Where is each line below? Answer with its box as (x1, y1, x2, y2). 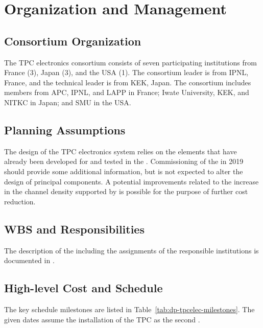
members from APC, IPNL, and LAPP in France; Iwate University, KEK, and (4, 87, 249, 98)
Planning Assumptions (4, 122, 126, 137)
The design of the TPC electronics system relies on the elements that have (4, 146, 237, 156)
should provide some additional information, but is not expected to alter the (4, 166, 243, 176)
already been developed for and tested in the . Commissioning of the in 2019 (4, 156, 244, 167)
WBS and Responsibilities (4, 221, 145, 237)
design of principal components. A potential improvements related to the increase (4, 176, 259, 186)
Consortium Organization (4, 33, 141, 49)
